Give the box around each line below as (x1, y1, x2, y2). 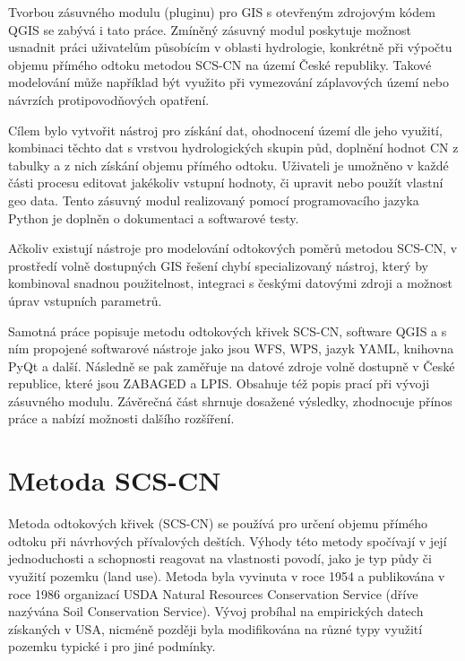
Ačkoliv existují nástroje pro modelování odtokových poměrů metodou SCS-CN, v (8, 239, 458, 257)
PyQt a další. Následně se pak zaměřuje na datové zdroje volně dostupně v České (8, 356, 455, 375)
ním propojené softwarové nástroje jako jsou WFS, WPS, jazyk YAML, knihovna (8, 339, 454, 358)
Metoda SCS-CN (8, 462, 221, 499)
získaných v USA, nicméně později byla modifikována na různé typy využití (8, 619, 423, 638)
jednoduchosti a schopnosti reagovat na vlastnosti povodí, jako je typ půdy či (8, 549, 432, 568)
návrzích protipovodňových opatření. (8, 90, 210, 109)
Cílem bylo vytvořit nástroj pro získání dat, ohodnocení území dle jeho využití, (8, 120, 443, 139)
